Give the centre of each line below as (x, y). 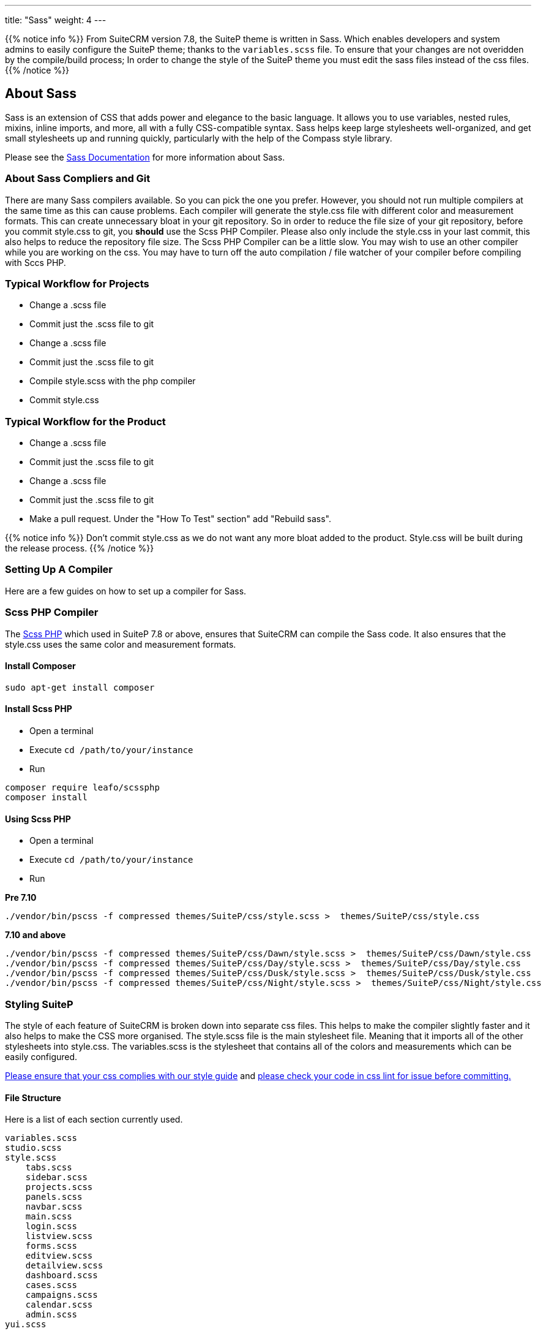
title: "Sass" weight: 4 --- (56, 20)
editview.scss (59, 1256)
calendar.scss (59, 1305)
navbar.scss (54, 1207)
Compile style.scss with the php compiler (113, 381)
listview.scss (59, 1236)
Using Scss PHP (38, 819)
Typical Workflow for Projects (77, 283)
